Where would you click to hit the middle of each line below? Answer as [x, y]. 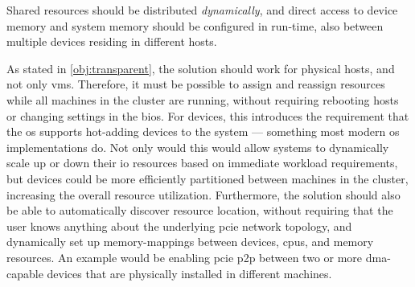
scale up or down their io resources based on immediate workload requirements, [202, 163]
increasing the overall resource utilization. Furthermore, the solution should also [203, 194]
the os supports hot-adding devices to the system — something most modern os [203, 131]
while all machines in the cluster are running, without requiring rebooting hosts [203, 99]
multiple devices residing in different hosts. [112, 41]
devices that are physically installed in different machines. [189, 273]
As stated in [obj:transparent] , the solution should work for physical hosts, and [201, 68]
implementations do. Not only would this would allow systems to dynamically [198, 147]
